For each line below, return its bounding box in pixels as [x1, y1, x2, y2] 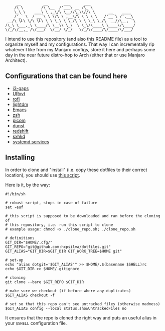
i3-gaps [12, 85, 29, 91]
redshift [12, 128, 29, 134]
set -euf [5, 205, 24, 210]
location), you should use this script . [5, 172, 80, 178]
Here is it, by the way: [5, 182, 50, 188]
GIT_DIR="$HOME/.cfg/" [5, 240, 53, 245]
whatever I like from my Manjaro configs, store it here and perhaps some [5, 47, 155, 52]
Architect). [5, 57, 27, 63]
